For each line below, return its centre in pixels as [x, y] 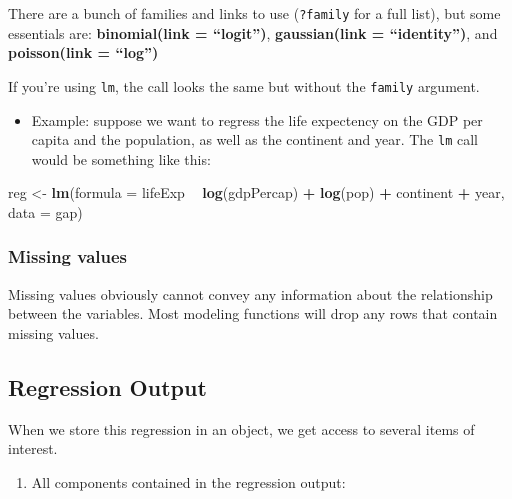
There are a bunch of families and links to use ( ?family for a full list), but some [254, 13]
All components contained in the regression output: [188, 481]
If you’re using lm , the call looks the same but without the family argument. [244, 85]
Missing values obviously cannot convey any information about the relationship [250, 293]
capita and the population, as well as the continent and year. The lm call [254, 139]
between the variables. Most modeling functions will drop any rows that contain [253, 313]
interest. [33, 448]
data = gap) [45, 211]
